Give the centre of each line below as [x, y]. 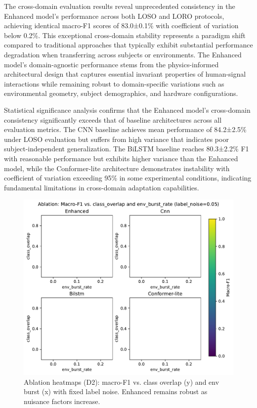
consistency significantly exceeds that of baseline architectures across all [113, 119]
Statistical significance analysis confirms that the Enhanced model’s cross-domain [127, 110]
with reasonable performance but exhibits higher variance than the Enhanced [121, 158]
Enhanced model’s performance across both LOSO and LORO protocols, [114, 16]
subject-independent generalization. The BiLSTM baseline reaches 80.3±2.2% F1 [127, 149]
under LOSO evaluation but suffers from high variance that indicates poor [116, 139]
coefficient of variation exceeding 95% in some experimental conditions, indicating [128, 178]
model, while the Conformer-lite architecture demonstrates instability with [117, 168]
